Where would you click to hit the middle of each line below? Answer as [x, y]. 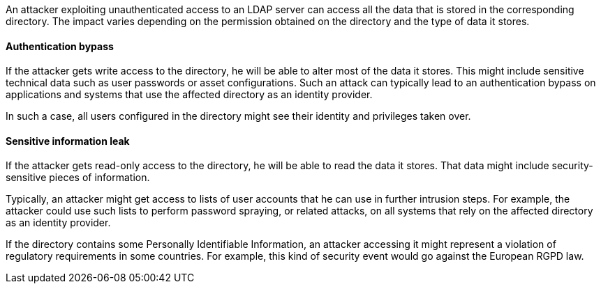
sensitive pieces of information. [78, 178]
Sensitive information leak [68, 141]
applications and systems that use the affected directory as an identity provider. [189, 95]
